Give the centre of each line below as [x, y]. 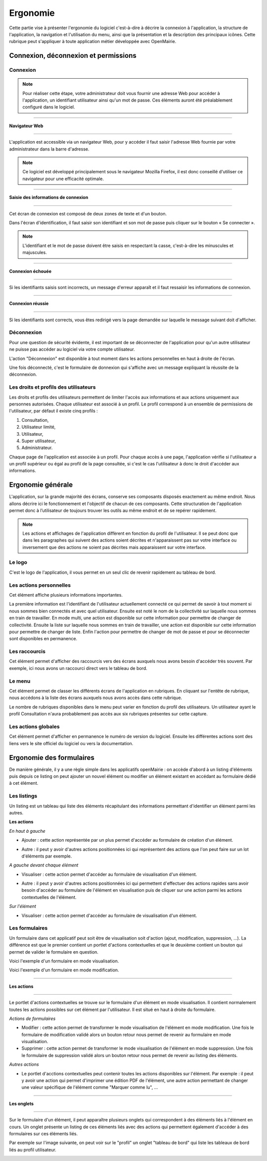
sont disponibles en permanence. [43, 639]
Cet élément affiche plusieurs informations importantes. [66, 595]
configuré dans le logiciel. [49, 107]
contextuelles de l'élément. [49, 897]
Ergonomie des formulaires [52, 757]
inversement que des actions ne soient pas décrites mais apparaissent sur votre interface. [114, 547]
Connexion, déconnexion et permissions [73, 56]
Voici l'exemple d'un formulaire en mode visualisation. [64, 961]
